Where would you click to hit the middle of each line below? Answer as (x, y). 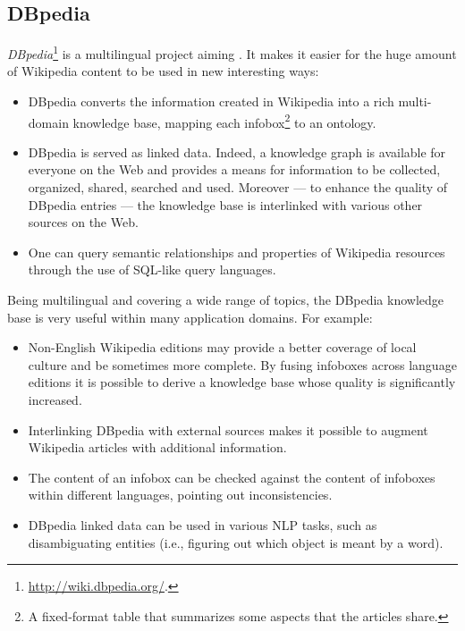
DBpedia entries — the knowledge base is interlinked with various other (225, 204)
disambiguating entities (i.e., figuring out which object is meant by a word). (236, 542)
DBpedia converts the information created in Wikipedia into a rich (211, 101)
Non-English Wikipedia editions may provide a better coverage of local (222, 347)
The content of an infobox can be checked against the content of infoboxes (232, 477)
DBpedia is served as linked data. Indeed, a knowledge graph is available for (237, 151)
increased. (55, 400)
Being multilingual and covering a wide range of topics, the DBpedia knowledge (226, 300)
